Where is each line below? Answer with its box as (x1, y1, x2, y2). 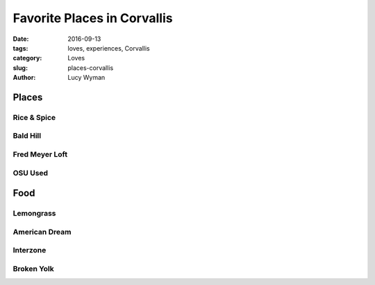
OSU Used (12, 168, 49, 178)
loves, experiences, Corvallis (67, 44, 150, 52)
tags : (12, 44, 28, 52)
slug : (12, 63, 28, 72)
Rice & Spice (12, 112, 56, 122)
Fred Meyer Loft (12, 150, 68, 159)
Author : (12, 74, 36, 82)
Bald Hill (12, 131, 42, 141)
